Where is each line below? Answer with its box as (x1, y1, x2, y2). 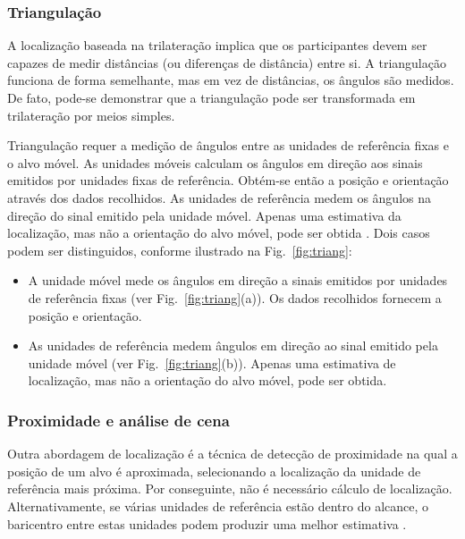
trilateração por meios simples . (7, 105, 175, 124)
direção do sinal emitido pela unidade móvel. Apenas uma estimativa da (7, 206, 402, 224)
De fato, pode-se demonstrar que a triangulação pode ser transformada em (7, 88, 416, 106)
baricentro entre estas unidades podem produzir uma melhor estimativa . (7, 514, 407, 533)
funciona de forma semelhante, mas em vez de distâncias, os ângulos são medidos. (7, 71, 454, 89)
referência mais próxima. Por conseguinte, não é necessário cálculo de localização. (7, 479, 452, 498)
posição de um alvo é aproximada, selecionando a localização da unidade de (7, 461, 421, 480)
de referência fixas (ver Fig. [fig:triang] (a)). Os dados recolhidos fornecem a (28, 288, 442, 307)
